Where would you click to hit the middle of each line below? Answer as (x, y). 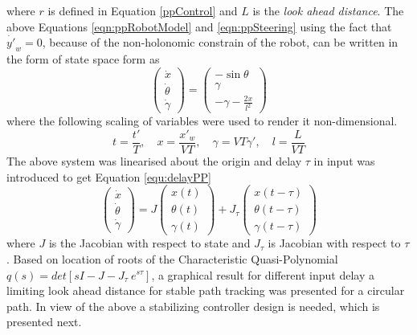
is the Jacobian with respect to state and (149, 243)
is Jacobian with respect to (334, 243)
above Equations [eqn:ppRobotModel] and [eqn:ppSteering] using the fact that (199, 26)
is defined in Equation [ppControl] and (143, 10)
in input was (344, 161)
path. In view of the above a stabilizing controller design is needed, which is (193, 306)
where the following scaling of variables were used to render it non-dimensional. (202, 121)
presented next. (44, 322)
